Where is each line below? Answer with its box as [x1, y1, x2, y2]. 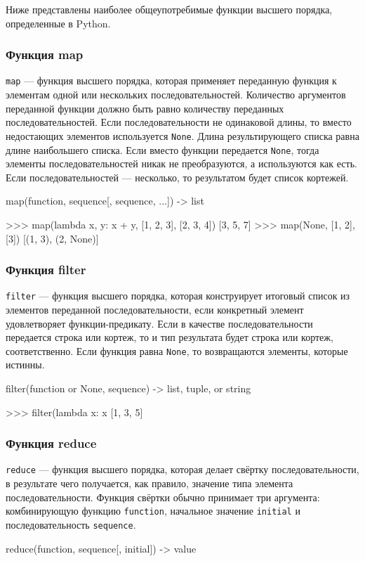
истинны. [6, 357, 45, 372]
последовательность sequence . [6, 517, 136, 531]
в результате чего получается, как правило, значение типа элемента [6, 476, 293, 491]
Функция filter [6, 261, 86, 278]
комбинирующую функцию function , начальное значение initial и [6, 503, 300, 518]
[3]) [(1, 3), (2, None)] [6, 231, 99, 245]
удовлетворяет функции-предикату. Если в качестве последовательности [6, 316, 313, 330]
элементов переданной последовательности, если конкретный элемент [6, 302, 304, 316]
